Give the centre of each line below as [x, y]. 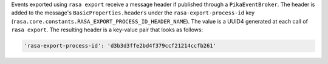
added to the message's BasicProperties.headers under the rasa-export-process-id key [133, 13]
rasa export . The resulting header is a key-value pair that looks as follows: [107, 30]
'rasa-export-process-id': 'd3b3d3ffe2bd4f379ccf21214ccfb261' [120, 46]
